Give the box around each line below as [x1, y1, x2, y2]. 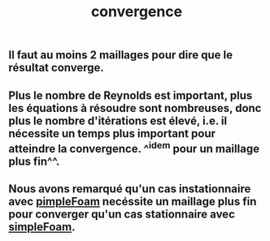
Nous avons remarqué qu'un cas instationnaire [8, 182, 251, 196]
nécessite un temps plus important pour [8, 127, 216, 140]
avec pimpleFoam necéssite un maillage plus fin [8, 194, 257, 209]
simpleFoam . [8, 220, 76, 234]
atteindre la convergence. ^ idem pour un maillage [8, 139, 260, 156]
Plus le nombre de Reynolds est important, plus [8, 88, 253, 102]
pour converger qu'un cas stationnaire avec [8, 207, 236, 221]
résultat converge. [8, 61, 104, 75]
